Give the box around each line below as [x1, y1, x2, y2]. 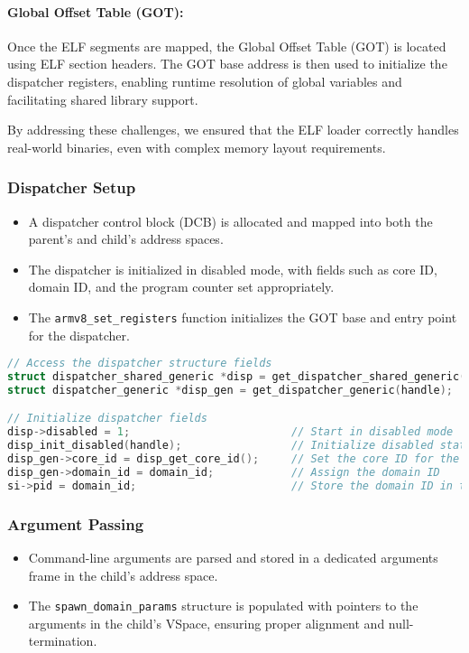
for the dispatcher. [28, 325, 130, 344]
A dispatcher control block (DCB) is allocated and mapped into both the [28, 211, 433, 230]
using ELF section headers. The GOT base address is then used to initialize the [7, 54, 447, 73]
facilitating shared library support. [7, 89, 198, 108]
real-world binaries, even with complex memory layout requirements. [7, 137, 386, 156]
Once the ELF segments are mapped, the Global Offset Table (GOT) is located [7, 36, 446, 55]
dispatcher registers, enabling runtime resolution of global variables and [7, 71, 402, 90]
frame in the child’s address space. [28, 565, 218, 584]
